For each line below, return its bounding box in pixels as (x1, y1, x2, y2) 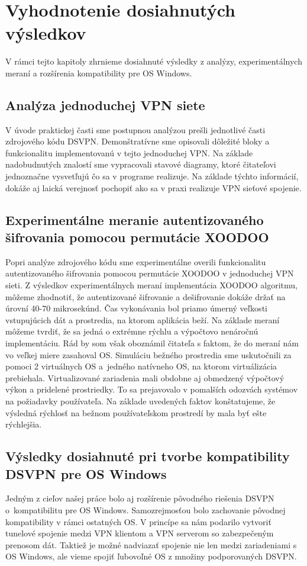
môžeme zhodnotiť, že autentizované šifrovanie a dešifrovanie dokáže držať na (5, 290, 286, 303)
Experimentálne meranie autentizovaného (5, 210, 264, 229)
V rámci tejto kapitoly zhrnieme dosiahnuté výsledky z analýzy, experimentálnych (5, 55, 302, 67)
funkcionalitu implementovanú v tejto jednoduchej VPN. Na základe (5, 146, 253, 159)
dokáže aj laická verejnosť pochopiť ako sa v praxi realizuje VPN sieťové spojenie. (5, 181, 302, 194)
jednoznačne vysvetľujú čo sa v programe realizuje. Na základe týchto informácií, (5, 170, 299, 182)
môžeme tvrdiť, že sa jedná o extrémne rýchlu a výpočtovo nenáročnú (5, 325, 258, 337)
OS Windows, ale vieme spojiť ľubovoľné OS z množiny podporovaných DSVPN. (5, 550, 297, 562)
